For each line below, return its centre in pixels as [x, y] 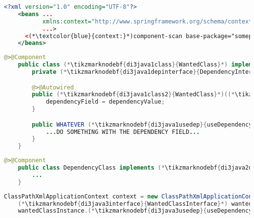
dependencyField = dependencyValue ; [105, 102]
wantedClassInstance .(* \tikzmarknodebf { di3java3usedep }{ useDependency [135, 211]
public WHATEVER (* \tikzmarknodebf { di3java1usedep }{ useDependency [142, 124]
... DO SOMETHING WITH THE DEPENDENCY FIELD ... [123, 132]
